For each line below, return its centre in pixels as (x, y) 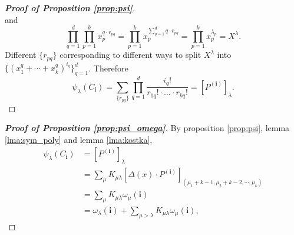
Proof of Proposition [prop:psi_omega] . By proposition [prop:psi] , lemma (147, 128)
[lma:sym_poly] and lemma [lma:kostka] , (79, 139)
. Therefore (108, 68)
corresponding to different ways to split (131, 55)
